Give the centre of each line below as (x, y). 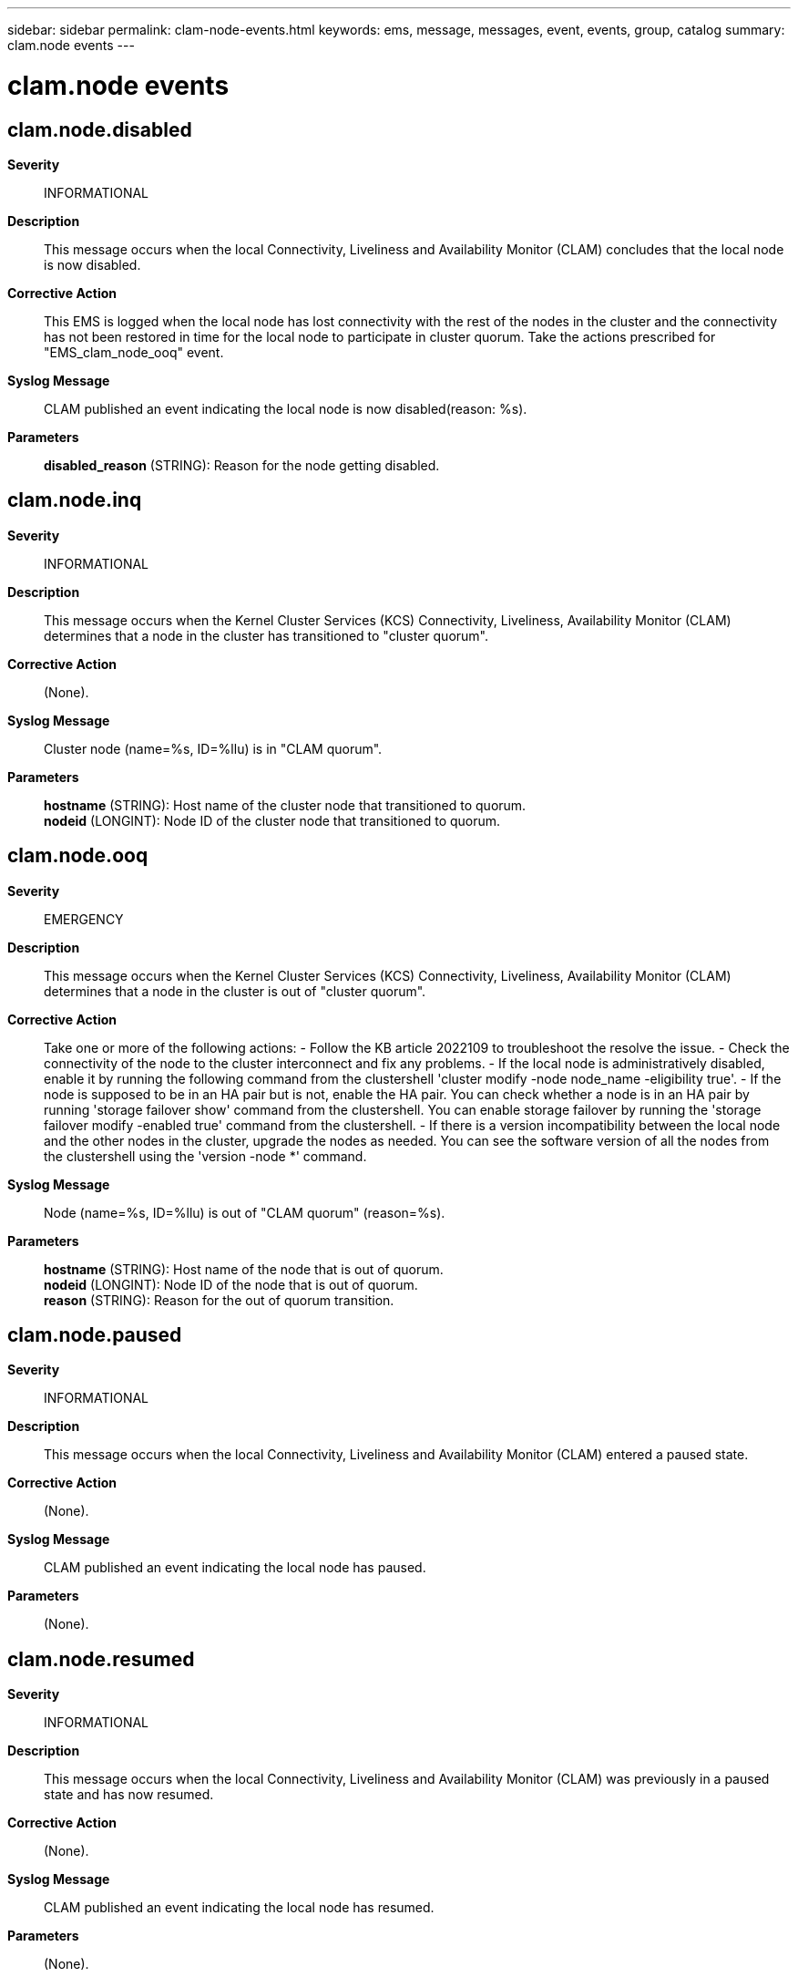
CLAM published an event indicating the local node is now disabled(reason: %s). (286, 408)
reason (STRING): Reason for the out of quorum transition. (219, 1300)
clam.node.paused (95, 1335)
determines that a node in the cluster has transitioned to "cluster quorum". (266, 635)
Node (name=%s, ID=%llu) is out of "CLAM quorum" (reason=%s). (245, 1212)
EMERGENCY (84, 919)
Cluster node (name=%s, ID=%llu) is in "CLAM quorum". (213, 748)
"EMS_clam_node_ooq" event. (134, 352)
